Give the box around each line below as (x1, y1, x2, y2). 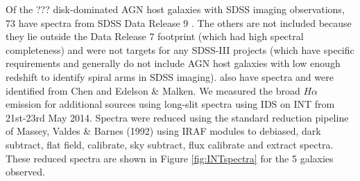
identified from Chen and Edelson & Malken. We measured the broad (6, 83, 300, 97)
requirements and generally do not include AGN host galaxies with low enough (6, 56, 341, 70)
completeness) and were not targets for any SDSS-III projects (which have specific (6, 42, 354, 57)
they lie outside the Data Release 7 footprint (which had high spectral (6, 29, 304, 44)
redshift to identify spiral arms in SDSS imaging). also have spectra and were (6, 69, 334, 84)
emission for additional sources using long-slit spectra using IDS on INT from (6, 97, 335, 111)
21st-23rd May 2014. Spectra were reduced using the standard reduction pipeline (6, 110, 349, 124)
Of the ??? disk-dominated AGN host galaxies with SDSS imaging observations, (6, 2, 345, 16)
